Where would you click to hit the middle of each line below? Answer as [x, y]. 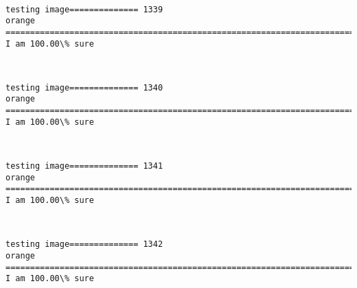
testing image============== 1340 [84, 87]
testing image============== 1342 [84, 244]
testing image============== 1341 [84, 166]
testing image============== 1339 [84, 9]
